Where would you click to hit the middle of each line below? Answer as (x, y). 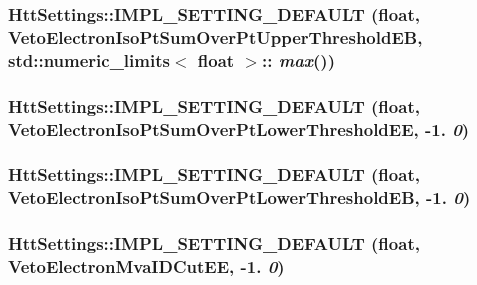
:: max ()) (298, 59)
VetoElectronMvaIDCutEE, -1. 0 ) (146, 266)
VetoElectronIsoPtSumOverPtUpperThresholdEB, (215, 36)
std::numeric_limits (89, 59)
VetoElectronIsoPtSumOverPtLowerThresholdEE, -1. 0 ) (239, 128)
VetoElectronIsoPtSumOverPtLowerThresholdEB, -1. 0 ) (239, 197)
